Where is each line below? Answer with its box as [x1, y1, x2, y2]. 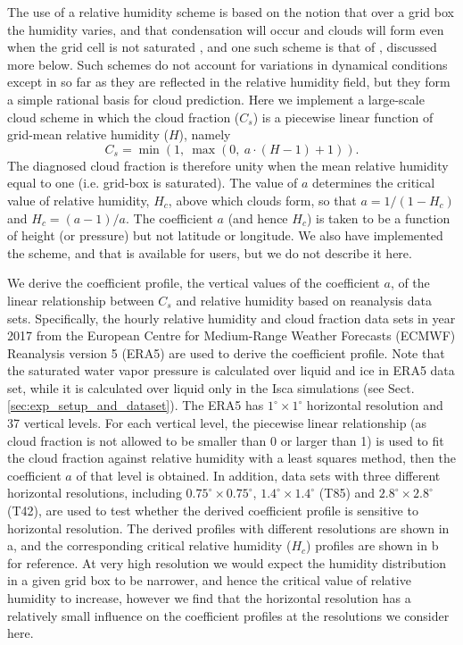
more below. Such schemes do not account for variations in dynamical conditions [7, 54, 448, 73]
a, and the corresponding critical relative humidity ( [7, 536, 292, 555]
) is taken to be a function [306, 208, 451, 227]
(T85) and [318, 483, 376, 502]
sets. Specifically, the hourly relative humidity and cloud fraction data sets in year [7, 308, 456, 327]
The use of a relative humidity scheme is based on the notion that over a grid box [7, 3, 454, 21]
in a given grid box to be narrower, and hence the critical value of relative [7, 571, 411, 590]
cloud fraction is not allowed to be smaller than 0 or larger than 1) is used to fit [7, 431, 444, 449]
